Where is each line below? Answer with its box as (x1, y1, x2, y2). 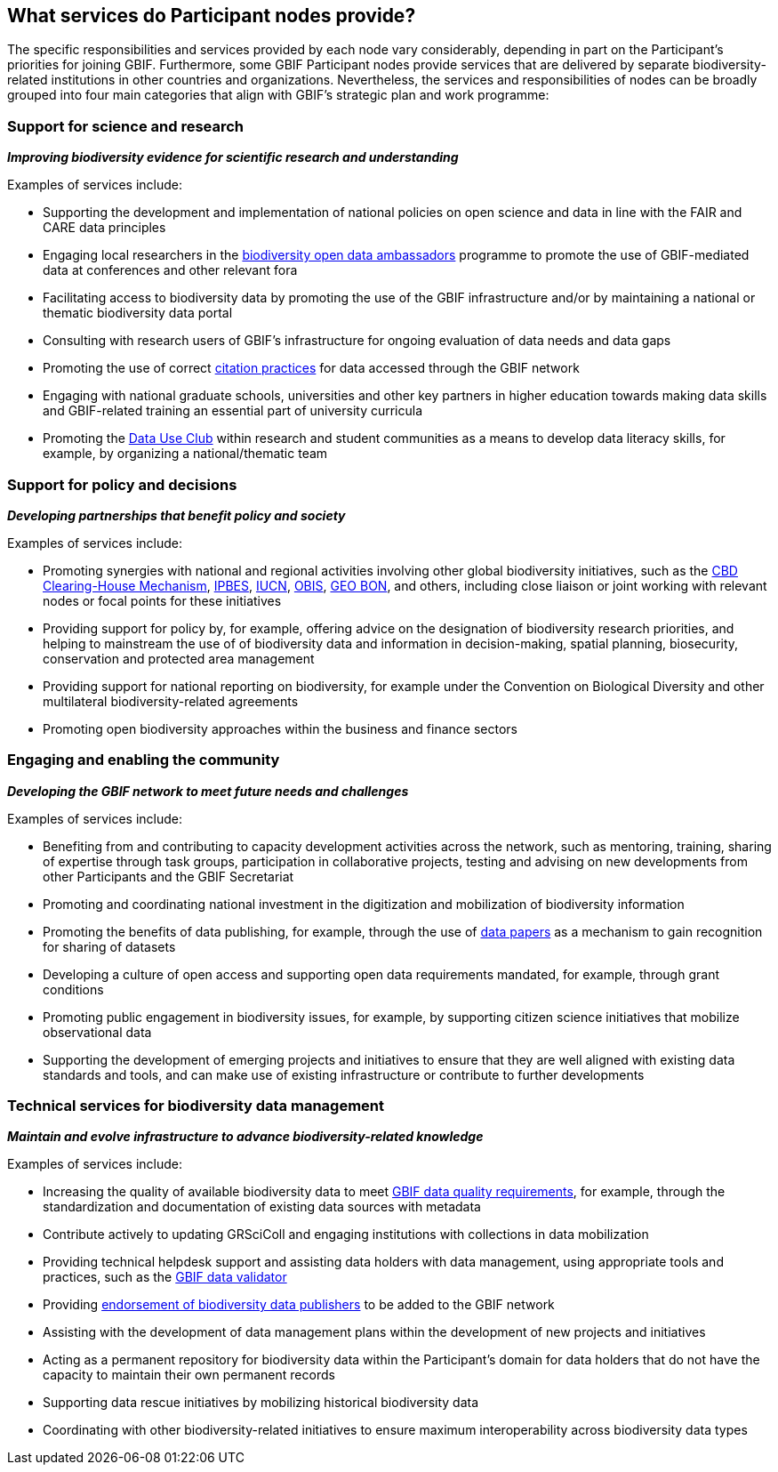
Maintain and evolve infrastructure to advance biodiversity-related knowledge (7, 1129, 484, 1145)
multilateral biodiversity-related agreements (43, 693, 299, 709)
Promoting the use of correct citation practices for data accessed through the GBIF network (43, 360, 580, 376)
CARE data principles (43, 220, 166, 236)
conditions (43, 981, 104, 997)
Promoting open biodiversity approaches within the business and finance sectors (43, 720, 517, 736)
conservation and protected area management (43, 650, 315, 666)
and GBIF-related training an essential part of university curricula (43, 403, 423, 419)
